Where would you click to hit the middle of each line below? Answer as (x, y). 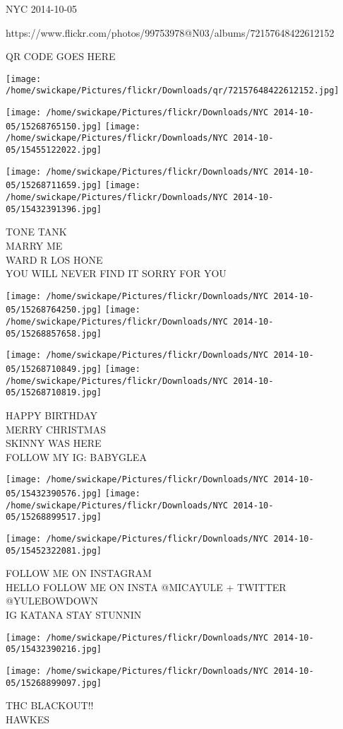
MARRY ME (34, 245)
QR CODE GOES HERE (61, 56)
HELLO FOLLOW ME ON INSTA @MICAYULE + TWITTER (146, 587)
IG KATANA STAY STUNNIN (74, 615)
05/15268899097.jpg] (54, 683)
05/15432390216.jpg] (54, 649)
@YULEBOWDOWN (52, 601)
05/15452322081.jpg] (54, 550)
